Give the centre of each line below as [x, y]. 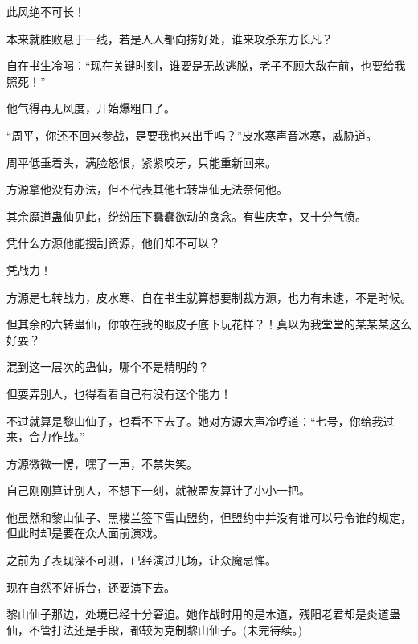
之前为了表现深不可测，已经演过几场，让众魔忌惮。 [141, 560]
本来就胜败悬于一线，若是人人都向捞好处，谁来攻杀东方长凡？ [170, 38]
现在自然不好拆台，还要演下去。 [91, 587]
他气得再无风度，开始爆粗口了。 [91, 108]
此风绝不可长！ [46, 11]
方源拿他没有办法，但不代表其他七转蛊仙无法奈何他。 [147, 189]
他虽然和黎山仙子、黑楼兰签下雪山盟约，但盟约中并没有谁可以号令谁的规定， [209, 517]
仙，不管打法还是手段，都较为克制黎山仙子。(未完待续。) [154, 629]
